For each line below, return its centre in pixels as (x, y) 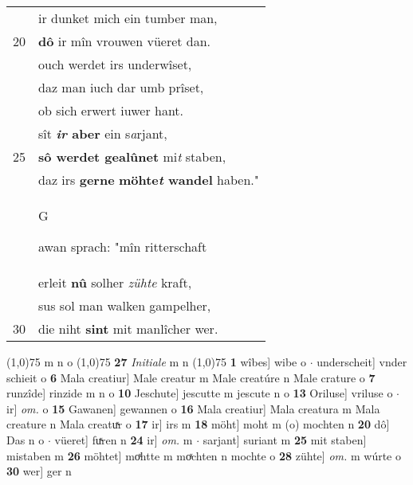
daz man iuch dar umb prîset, (121, 87)
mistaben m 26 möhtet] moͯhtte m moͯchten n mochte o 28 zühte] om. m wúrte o (204, 455)
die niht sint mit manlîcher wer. (128, 329)
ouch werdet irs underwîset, (115, 64)
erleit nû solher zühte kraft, (115, 282)
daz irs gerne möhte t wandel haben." (149, 180)
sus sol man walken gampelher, (125, 305)
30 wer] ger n (39, 471)
